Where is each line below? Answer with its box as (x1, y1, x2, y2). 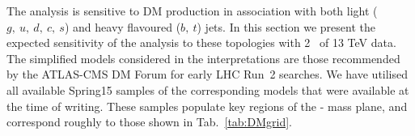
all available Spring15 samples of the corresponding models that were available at (6, 81, 409, 98)
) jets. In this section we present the (197, 18, 375, 35)
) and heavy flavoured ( (64, 18, 181, 35)
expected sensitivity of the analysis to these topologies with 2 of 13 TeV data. (6, 34, 396, 51)
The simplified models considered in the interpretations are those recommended (6, 49, 400, 66)
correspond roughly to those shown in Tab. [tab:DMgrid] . (6, 113, 293, 130)
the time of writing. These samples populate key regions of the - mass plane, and (6, 97, 408, 114)
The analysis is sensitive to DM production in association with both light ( (6, 2, 378, 19)
